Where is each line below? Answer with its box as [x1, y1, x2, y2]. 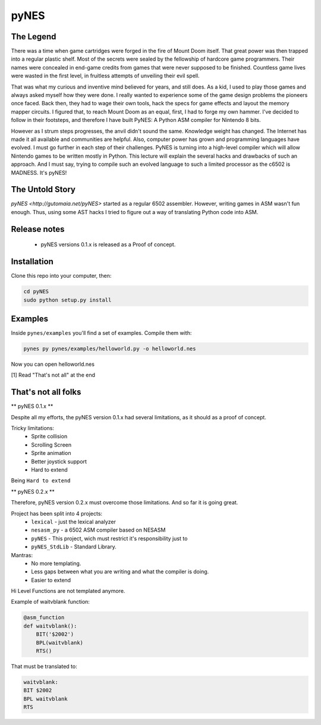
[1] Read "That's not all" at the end [11, 372, 95, 379]
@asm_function [23, 614, 65, 621]
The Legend [11, 32, 56, 42]
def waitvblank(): [23, 622, 77, 629]
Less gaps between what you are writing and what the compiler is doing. [31, 568, 209, 575]
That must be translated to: [11, 663, 77, 670]
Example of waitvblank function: [11, 598, 90, 605]
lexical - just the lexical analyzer [31, 518, 116, 525]
